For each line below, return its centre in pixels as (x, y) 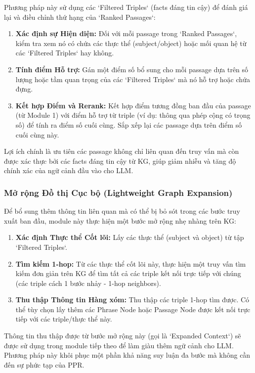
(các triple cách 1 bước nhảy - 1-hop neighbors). (88, 283)
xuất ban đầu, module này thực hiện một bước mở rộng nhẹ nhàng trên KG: (120, 220)
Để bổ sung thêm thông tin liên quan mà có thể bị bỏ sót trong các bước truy (122, 211)
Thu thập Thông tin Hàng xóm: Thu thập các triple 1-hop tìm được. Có (132, 300)
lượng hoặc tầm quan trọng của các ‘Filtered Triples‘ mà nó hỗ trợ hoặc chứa (133, 79)
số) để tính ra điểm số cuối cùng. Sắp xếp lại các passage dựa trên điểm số (129, 124)
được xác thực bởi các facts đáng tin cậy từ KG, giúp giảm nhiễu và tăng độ (120, 161)
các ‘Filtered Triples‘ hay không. (65, 53)
